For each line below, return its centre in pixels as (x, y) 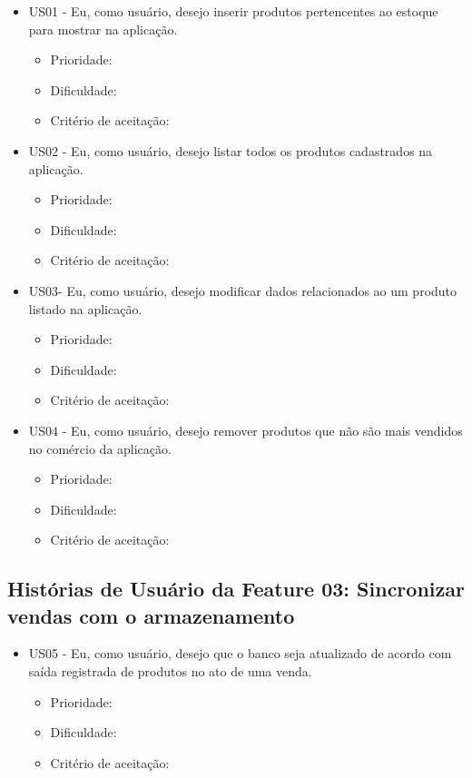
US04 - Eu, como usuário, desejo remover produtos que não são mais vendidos (246, 430)
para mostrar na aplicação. (103, 29)
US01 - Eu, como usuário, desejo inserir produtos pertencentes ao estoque (233, 11)
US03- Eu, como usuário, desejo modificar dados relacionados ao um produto (243, 290)
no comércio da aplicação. (100, 448)
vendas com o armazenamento (151, 615)
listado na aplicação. (85, 308)
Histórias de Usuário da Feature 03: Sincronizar (236, 589)
